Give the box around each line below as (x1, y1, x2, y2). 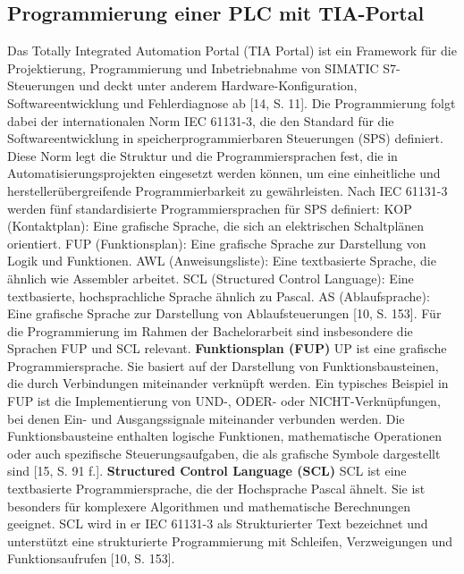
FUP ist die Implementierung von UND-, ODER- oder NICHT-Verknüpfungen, (7, 392, 441, 410)
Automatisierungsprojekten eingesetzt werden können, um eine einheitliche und (7, 164, 441, 182)
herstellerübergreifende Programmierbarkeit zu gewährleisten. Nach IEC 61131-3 (7, 181, 448, 199)
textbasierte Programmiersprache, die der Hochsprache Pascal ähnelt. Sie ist (7, 479, 426, 498)
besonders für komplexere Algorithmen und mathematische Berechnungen (7, 496, 410, 515)
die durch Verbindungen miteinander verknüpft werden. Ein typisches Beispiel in (7, 374, 449, 393)
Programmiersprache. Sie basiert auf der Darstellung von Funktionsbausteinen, (7, 356, 439, 375)
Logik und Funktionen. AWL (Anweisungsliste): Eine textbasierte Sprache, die (7, 251, 436, 270)
